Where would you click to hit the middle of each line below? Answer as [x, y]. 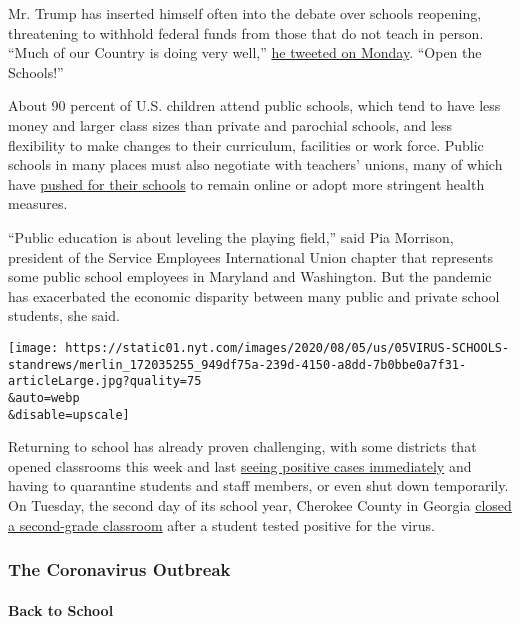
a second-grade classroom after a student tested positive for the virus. [221, 524]
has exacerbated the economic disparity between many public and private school [254, 295]
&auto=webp [44, 397]
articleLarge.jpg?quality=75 [105, 381]
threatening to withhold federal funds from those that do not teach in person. [246, 32]
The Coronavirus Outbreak [119, 569]
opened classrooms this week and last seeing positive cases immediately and [240, 465]
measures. [38, 203]
